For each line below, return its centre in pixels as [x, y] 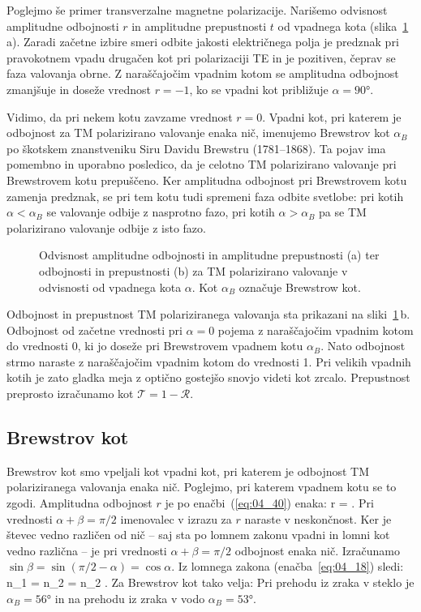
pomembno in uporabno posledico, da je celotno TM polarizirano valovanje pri [202, 164]
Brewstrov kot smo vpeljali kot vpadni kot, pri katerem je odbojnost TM [188, 471]
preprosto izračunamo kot [70, 394]
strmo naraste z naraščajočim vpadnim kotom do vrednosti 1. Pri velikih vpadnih [209, 361]
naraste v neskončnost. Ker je [318, 518]
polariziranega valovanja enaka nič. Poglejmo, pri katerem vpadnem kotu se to [202, 487]
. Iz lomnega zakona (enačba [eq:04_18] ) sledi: [288, 566]
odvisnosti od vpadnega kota [110, 287]
